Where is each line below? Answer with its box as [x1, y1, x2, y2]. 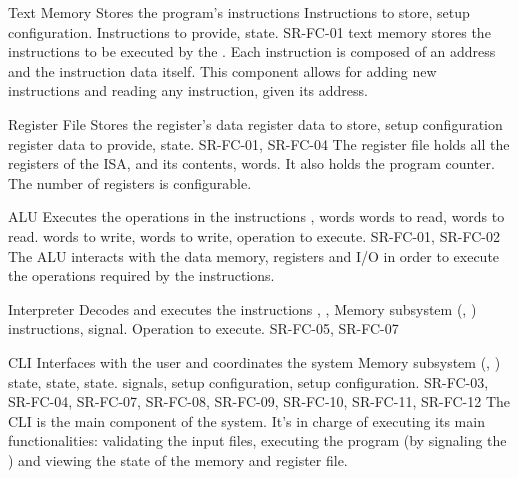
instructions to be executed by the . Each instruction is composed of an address [8, 41, 496, 62]
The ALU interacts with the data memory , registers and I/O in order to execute [8, 245, 500, 266]
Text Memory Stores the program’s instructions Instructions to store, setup [8, 2, 470, 22]
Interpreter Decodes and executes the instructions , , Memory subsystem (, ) [8, 298, 477, 319]
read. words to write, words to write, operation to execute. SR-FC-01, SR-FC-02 [8, 225, 500, 246]
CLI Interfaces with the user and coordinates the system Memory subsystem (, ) [8, 351, 501, 372]
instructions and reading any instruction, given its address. [8, 80, 368, 101]
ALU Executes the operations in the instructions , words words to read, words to [8, 206, 505, 227]
